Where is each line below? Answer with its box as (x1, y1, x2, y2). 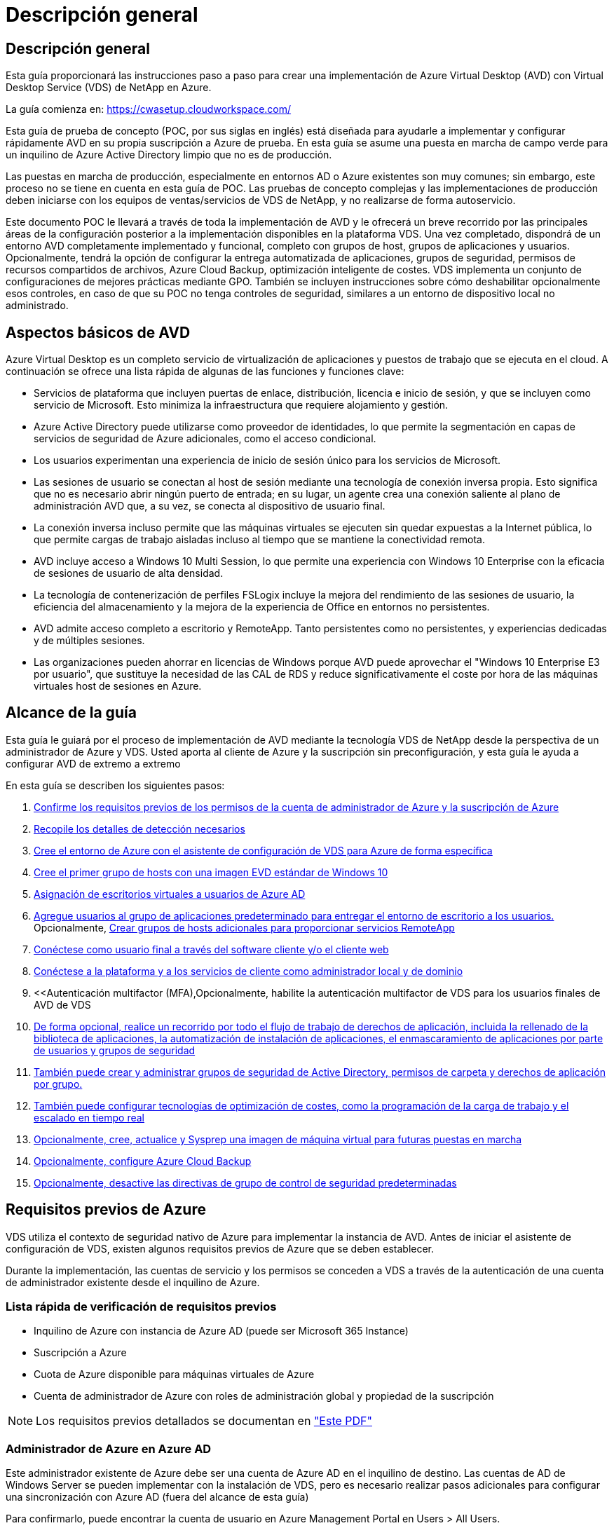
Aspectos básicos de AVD (6, 323, 191, 341)
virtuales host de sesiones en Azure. (34, 680, 202, 693)
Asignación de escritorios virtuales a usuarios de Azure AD (34, 887, 306, 900)
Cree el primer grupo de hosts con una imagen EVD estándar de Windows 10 (34, 866, 388, 878)
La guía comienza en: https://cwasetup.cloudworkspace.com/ (6, 103, 292, 116)
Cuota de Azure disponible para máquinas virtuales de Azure (34, 1368, 315, 1381)
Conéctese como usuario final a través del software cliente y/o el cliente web (34, 943, 389, 955)
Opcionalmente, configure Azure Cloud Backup (34, 1154, 252, 1167)
